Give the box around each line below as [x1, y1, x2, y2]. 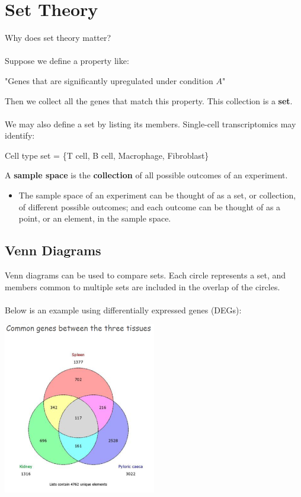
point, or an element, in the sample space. [18, 212, 171, 225]
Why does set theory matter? [5, 31, 111, 44]
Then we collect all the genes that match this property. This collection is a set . [5, 94, 293, 107]
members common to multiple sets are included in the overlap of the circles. [5, 280, 280, 293]
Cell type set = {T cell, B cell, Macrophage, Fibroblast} [5, 149, 209, 161]
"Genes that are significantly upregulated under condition [5, 74, 213, 86]
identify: [5, 129, 35, 142]
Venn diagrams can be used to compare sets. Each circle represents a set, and [5, 269, 286, 281]
